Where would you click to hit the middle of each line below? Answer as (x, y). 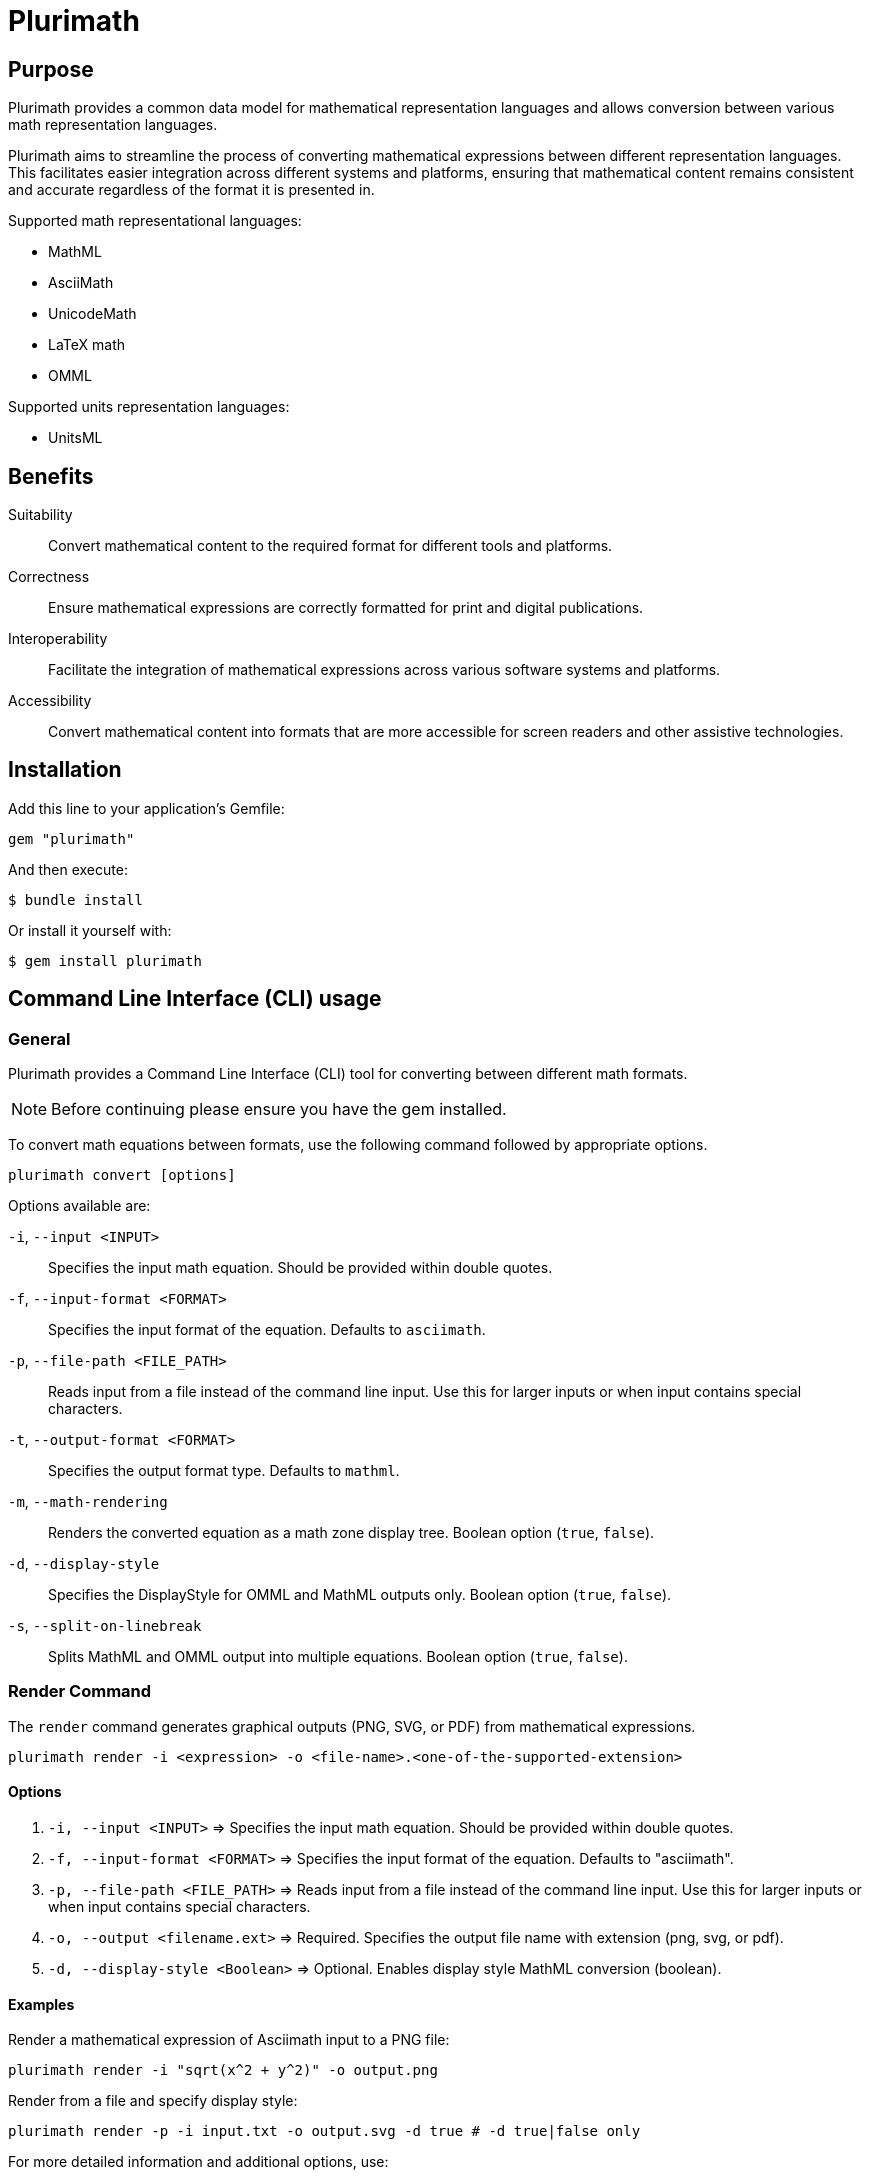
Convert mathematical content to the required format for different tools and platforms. (330, 546)
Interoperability (58, 639)
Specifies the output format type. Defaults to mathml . (224, 1471)
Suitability (40, 515)
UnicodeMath (92, 314)
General (39, 1038)
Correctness (49, 577)
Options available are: (79, 1206)
